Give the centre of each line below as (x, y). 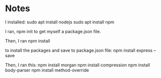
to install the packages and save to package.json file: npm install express (79, 50)
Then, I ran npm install (28, 41)
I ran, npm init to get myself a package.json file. (53, 31)
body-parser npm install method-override (47, 70)
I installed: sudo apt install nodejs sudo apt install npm (60, 22)
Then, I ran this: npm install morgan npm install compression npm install (78, 65)
